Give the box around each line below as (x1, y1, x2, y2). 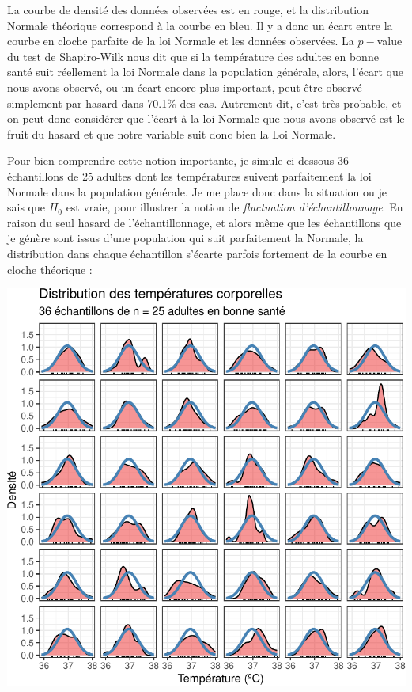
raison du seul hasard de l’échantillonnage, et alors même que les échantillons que (7, 214, 402, 230)
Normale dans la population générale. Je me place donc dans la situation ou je (7, 183, 387, 200)
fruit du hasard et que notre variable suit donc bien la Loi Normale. (7, 125, 336, 142)
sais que (7, 199, 45, 215)
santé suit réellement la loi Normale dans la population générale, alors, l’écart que (7, 63, 403, 80)
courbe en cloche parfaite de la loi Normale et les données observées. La (7, 32, 354, 49)
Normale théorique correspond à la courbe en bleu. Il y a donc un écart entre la (7, 17, 393, 33)
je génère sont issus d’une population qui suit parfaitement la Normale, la (7, 230, 364, 246)
